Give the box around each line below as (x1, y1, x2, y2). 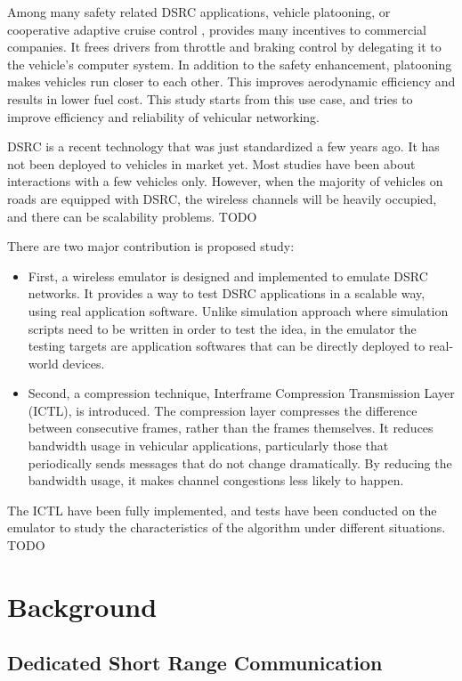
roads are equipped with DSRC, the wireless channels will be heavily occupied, (7, 189, 437, 207)
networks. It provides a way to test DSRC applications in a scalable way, (28, 284, 426, 303)
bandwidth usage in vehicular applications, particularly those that (28, 436, 389, 455)
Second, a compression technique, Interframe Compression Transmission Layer (28, 384, 455, 402)
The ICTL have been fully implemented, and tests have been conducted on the (7, 500, 437, 519)
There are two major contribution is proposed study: (7, 237, 295, 255)
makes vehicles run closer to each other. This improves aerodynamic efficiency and (7, 72, 456, 91)
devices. (62, 353, 105, 372)
